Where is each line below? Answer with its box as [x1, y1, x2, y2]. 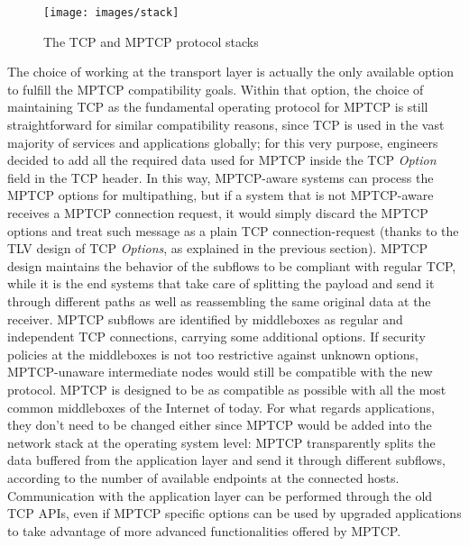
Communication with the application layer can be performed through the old [7, 486, 433, 505]
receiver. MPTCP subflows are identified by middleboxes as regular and [7, 309, 403, 328]
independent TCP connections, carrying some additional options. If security [7, 327, 426, 346]
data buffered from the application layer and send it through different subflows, [7, 450, 446, 469]
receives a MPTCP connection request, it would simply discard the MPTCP [7, 204, 428, 222]
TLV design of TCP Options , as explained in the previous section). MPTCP [7, 239, 428, 258]
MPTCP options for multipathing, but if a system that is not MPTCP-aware [7, 186, 434, 205]
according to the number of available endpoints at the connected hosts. [7, 468, 400, 487]
